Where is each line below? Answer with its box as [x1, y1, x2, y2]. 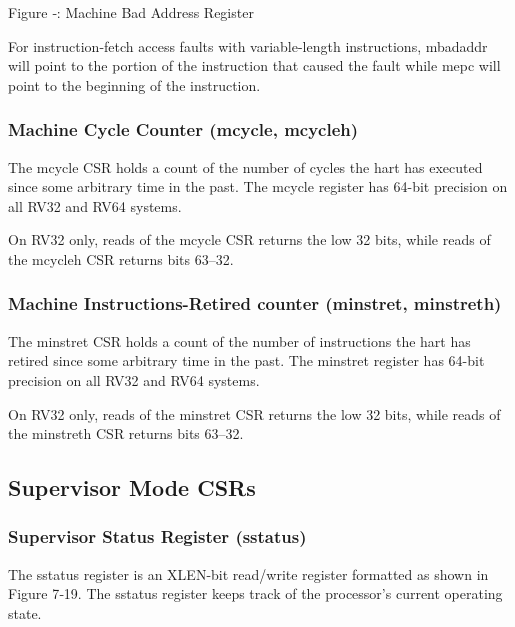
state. [8, 602, 42, 623]
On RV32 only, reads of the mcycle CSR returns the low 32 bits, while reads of [8, 229, 491, 250]
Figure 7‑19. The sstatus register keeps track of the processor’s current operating [8, 583, 503, 604]
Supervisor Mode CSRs [8, 472, 256, 503]
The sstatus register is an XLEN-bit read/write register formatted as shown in [8, 563, 489, 584]
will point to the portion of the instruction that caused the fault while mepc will [8, 55, 501, 76]
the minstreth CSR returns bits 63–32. [8, 423, 244, 444]
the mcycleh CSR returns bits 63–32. [8, 248, 234, 269]
